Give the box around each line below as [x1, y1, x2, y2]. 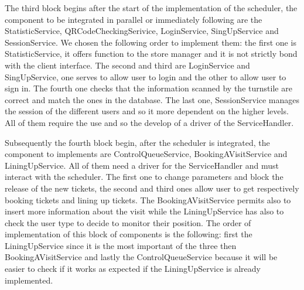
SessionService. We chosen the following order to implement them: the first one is [5, 36, 296, 48]
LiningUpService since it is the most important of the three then [5, 239, 237, 251]
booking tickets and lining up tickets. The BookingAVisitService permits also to [5, 193, 291, 206]
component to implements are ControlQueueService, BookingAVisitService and [5, 148, 288, 160]
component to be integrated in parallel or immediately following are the [5, 13, 262, 25]
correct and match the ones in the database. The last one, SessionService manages [5, 93, 299, 105]
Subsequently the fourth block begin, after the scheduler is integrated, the [5, 136, 270, 148]
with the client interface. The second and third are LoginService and [5, 59, 250, 71]
